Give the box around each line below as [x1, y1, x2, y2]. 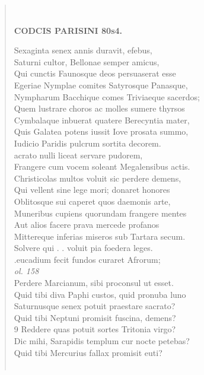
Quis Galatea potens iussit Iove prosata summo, [14, 125, 189, 138]
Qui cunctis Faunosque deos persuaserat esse [14, 67, 176, 80]
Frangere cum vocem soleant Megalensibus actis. [14, 160, 190, 173]
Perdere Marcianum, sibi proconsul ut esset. [14, 277, 174, 289]
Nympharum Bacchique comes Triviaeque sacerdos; [14, 90, 200, 103]
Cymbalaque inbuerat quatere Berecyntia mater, [14, 113, 190, 126]
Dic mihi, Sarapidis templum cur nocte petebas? [14, 335, 190, 347]
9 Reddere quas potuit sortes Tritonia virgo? [14, 323, 176, 335]
